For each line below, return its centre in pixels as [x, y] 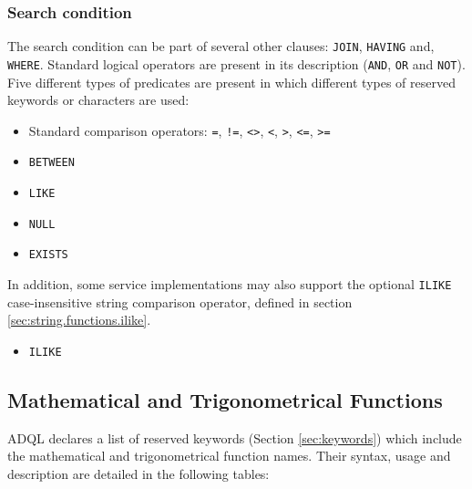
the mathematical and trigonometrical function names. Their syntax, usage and [229, 456]
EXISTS [48, 255]
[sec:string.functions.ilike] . [79, 320]
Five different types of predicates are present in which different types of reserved [231, 82]
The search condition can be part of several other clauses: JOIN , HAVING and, [221, 46]
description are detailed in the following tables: [139, 473]
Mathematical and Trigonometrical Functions [225, 399]
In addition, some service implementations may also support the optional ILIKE [230, 284]
